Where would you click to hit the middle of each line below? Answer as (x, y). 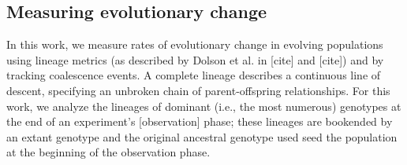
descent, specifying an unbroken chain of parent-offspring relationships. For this (198, 90)
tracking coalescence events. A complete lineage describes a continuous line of (194, 75)
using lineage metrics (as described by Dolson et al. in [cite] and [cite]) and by (195, 59)
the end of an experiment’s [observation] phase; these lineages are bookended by (200, 121)
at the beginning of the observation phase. (108, 152)
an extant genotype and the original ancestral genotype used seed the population (202, 136)
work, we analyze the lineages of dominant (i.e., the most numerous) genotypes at (204, 106)
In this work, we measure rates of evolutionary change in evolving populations (195, 44)
